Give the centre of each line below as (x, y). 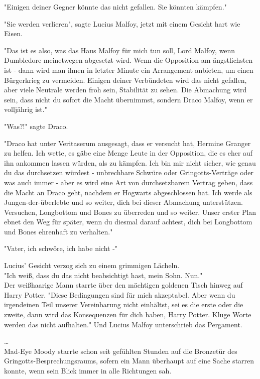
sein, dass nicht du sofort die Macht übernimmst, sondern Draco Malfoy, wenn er (128, 99)
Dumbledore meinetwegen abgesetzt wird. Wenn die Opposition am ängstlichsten (128, 60)
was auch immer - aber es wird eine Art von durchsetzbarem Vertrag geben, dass (128, 182)
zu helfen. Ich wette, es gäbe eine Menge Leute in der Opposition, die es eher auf (128, 153)
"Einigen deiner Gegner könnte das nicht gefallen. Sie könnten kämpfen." (115, 7)
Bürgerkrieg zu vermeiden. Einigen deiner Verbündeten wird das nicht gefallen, (125, 80)
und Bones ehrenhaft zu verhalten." (58, 231)
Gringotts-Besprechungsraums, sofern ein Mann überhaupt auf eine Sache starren (129, 361)
